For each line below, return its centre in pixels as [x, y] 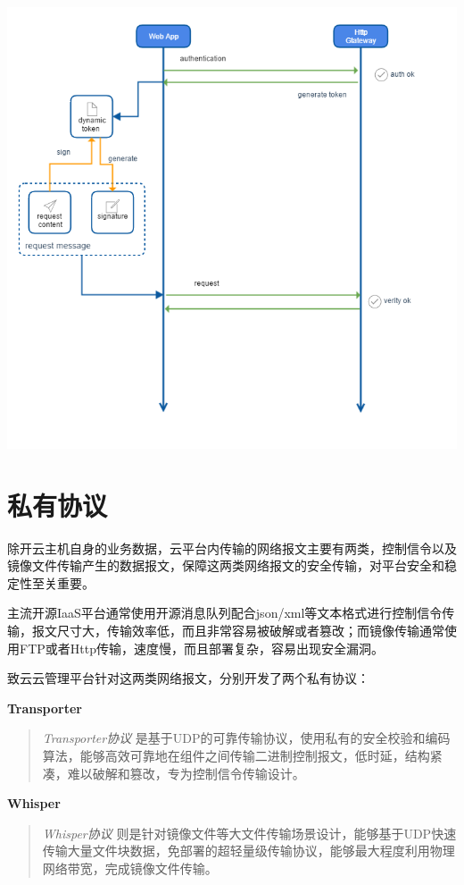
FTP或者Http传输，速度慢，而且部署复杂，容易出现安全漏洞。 [201, 648]
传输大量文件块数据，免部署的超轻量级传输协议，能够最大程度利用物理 [249, 851]
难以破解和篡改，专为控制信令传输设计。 [186, 773]
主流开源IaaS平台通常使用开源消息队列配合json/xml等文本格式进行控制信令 [225, 613]
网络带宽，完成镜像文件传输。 [130, 868]
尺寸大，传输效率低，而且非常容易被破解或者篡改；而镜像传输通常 [250, 631]
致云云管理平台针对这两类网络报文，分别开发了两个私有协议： [188, 678]
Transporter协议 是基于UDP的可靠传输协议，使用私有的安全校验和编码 [246, 738]
